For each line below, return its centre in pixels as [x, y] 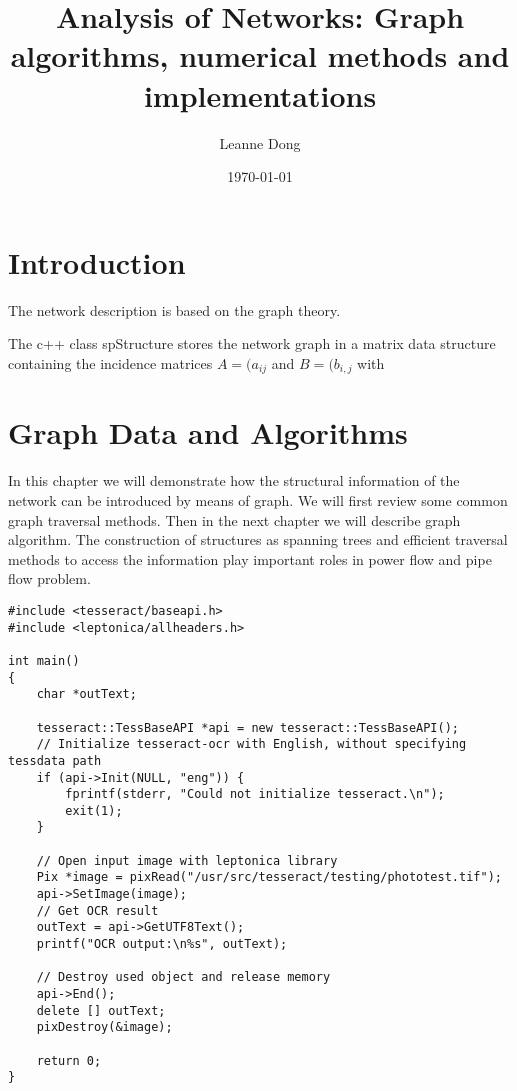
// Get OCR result [97, 910]
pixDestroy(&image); [104, 1027]
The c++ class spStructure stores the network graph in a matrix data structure [252, 343]
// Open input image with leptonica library [187, 860]
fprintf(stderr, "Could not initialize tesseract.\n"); [255, 794]
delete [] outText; [101, 1010]
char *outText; [86, 694]
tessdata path [55, 760]
